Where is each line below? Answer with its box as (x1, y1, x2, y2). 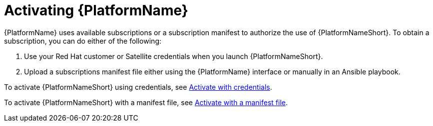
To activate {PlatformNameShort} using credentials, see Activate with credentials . (4, 82, 272, 91)
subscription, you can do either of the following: (4, 36, 161, 45)
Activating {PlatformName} (4, 2, 188, 19)
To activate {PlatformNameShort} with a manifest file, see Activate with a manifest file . (4, 98, 288, 107)
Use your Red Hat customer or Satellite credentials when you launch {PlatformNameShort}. (24, 52, 323, 61)
